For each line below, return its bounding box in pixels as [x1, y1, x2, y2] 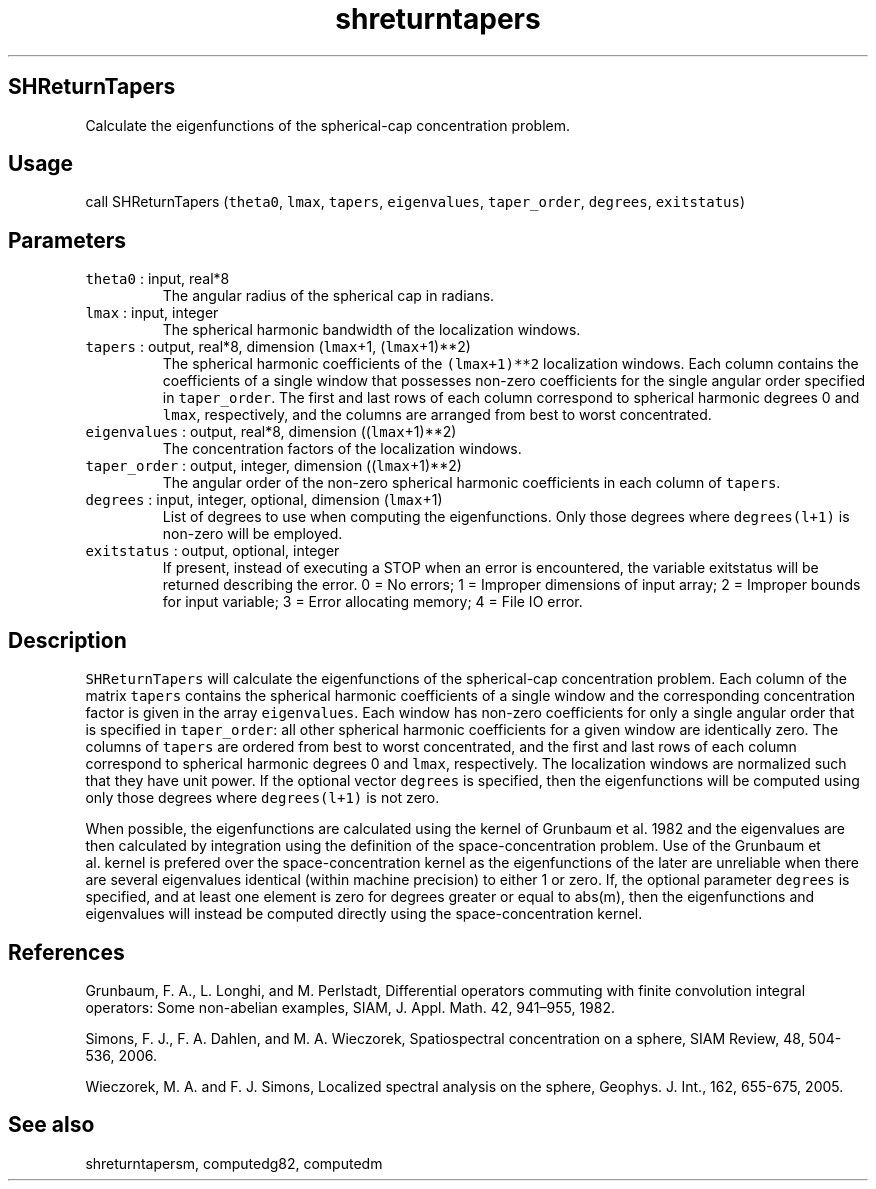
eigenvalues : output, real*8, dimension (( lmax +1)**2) [85, 423, 457, 441]
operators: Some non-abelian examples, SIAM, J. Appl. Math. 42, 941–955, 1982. [85, 998, 615, 1016]
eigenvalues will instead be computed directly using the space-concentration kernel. [85, 905, 643, 923]
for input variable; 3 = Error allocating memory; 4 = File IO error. [162, 593, 583, 611]
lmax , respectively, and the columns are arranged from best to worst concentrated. [162, 406, 712, 424]
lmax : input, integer [85, 304, 219, 322]
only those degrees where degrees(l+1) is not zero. [85, 789, 440, 807]
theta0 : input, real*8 [85, 270, 230, 288]
